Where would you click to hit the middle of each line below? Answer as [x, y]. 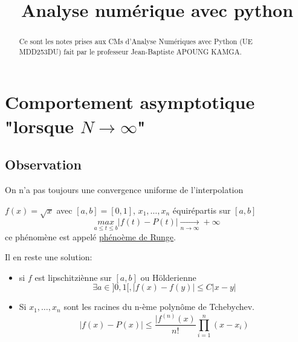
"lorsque [40, 126]
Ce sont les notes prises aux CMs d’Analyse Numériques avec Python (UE [136, 41]
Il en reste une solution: [49, 257]
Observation [43, 164]
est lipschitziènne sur [73, 277]
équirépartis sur [202, 210]
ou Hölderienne [168, 277]
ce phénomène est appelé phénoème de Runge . [90, 236]
